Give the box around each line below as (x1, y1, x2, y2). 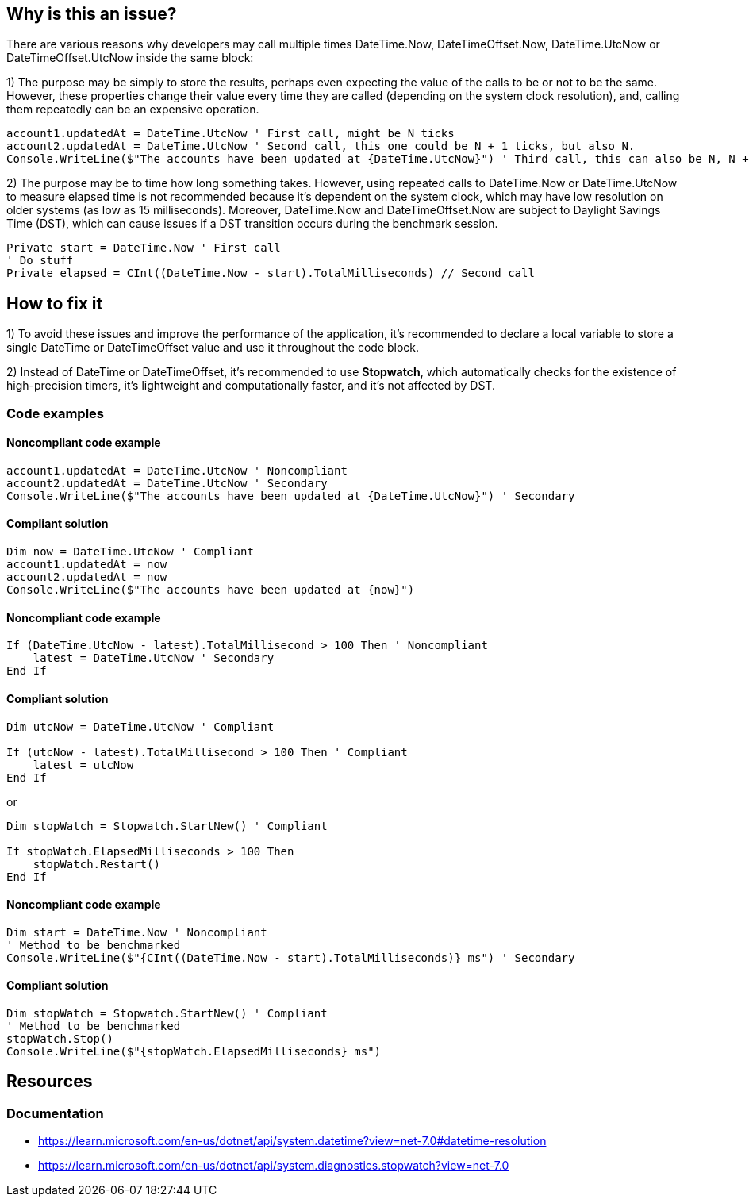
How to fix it (6, 293, 103, 313)
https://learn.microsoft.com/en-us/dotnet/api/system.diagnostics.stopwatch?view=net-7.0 (38, 1159, 509, 1173)
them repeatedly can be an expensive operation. (6, 102, 259, 117)
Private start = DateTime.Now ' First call (6, 241, 281, 255)
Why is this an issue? (6, 4, 177, 24)
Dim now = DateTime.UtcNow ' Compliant (6, 545, 254, 559)
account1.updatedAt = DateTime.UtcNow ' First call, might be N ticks (6, 127, 455, 140)
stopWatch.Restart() (33, 857, 160, 871)
